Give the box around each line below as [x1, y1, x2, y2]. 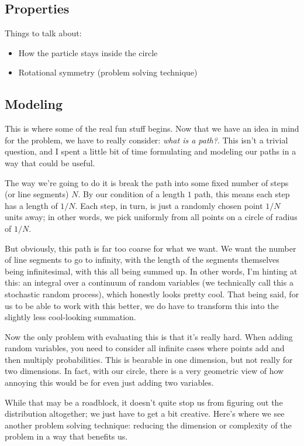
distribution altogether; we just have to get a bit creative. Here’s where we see [5, 407, 285, 420]
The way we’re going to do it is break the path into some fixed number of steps [5, 176, 289, 188]
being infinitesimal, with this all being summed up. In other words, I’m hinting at [5, 265, 298, 277]
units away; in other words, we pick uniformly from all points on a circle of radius [5, 211, 298, 223]
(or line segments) [5, 188, 69, 200]
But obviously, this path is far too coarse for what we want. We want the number [5, 242, 296, 254]
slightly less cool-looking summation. [5, 311, 136, 323]
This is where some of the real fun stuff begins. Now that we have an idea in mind [5, 122, 299, 135]
